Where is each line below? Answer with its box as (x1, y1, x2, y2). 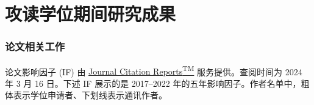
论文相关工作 (5, 39, 65, 54)
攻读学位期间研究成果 (5, 1, 176, 26)
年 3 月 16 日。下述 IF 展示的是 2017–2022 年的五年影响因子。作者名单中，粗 (5, 76, 310, 89)
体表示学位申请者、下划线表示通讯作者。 (5, 89, 167, 101)
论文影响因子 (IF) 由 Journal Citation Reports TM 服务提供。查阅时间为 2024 (5, 63, 302, 78)
